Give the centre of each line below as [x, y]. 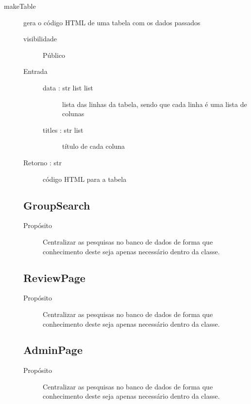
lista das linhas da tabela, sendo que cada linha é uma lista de [155, 104]
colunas [73, 114]
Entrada [35, 71]
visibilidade [40, 39]
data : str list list [68, 87]
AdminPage [53, 350]
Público [54, 55]
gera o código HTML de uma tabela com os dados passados [112, 22]
